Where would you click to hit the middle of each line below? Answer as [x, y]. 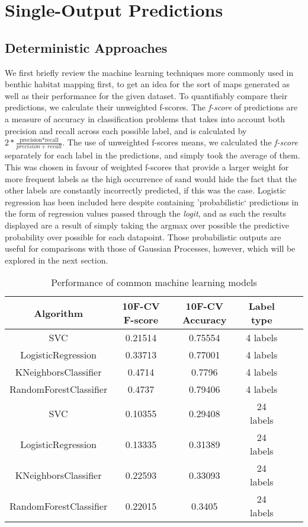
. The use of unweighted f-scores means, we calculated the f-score [180, 142]
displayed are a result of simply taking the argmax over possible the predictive [147, 225]
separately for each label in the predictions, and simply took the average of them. [153, 155]
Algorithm [59, 313]
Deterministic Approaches [86, 47]
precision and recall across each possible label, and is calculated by [126, 130]
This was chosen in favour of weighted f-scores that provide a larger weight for [147, 167]
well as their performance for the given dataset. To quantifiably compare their [146, 95]
